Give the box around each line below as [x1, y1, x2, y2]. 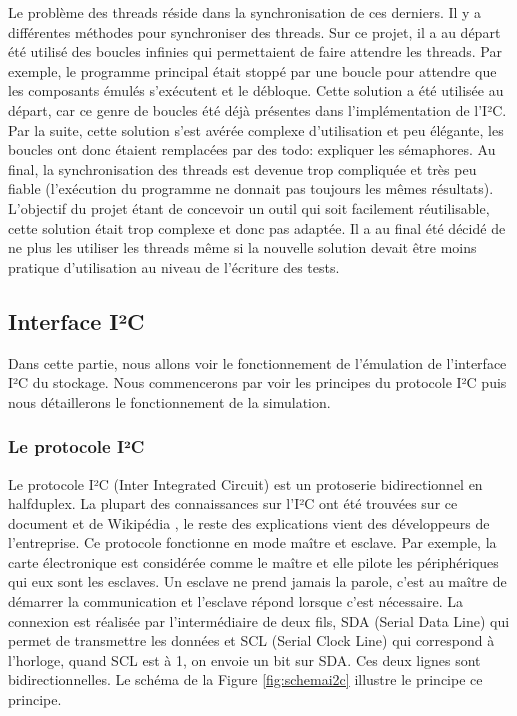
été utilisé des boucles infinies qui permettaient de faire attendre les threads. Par [8, 41, 502, 62]
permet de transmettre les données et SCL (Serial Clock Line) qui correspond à [8, 630, 495, 651]
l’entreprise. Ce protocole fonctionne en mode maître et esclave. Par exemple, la [8, 532, 497, 553]
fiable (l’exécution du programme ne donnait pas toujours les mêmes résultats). [8, 178, 494, 199]
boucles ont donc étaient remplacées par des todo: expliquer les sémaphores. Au [8, 139, 496, 160]
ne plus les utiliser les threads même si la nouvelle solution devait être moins [8, 237, 477, 258]
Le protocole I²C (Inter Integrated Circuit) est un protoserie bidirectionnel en [8, 473, 483, 494]
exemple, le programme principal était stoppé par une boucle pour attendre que [8, 60, 497, 81]
